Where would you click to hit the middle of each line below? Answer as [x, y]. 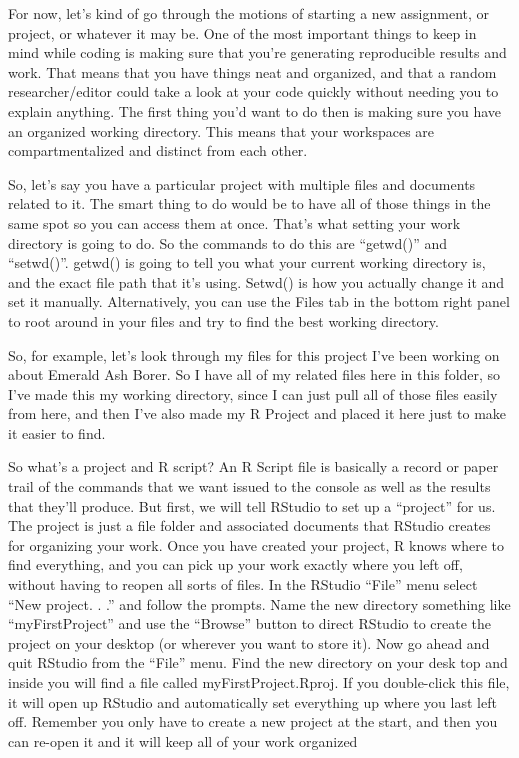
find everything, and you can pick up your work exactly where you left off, [235, 564]
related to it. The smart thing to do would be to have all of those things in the [249, 203]
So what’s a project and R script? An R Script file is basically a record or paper [253, 466]
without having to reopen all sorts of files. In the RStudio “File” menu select [243, 584]
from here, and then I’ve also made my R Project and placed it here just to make [257, 413]
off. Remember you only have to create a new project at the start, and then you [253, 721]
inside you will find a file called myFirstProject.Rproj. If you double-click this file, [259, 682]
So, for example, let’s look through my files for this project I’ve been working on [254, 354]
